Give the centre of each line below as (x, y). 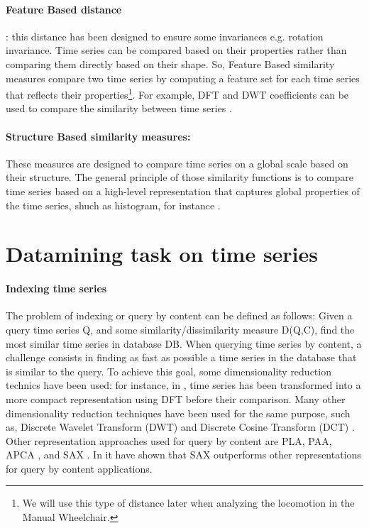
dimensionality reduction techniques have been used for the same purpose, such (178, 413)
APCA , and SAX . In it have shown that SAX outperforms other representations (183, 455)
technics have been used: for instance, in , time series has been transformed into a (183, 385)
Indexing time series (56, 288)
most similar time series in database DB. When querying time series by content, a (184, 343)
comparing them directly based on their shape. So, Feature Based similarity (170, 64)
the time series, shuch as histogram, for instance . (113, 205)
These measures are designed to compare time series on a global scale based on (177, 163)
